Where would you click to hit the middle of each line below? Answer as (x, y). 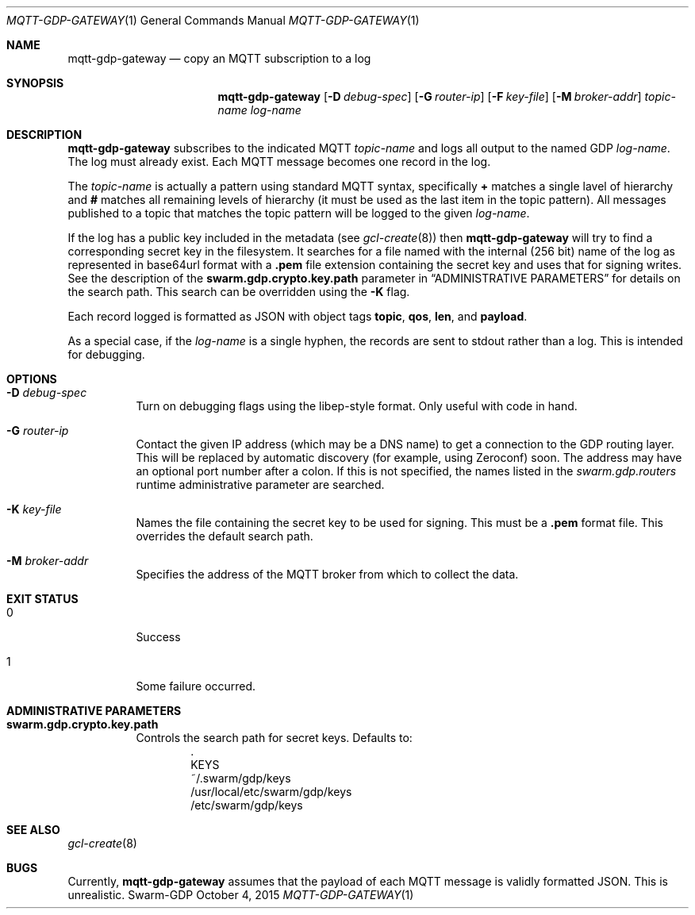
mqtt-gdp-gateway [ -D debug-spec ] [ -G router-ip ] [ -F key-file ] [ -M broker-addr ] (430, 96)
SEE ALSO (33, 830)
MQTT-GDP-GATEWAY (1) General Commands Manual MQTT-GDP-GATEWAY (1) (213, 20)
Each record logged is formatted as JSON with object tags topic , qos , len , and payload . (298, 316)
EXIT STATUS (42, 599)
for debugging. (106, 354)
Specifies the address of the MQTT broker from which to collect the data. (327, 574)
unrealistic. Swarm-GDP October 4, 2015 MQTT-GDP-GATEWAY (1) (241, 895)
